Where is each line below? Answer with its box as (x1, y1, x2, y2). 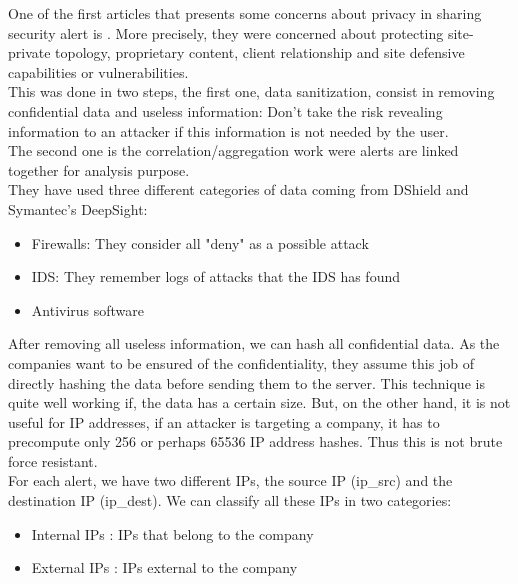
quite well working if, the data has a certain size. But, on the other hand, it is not (8, 392, 511, 413)
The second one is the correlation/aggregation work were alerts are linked (8, 140, 459, 161)
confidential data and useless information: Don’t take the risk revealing (8, 100, 443, 121)
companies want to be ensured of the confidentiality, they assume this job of (8, 352, 474, 373)
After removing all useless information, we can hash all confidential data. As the (8, 333, 500, 354)
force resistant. (8, 450, 98, 471)
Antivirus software (31, 299, 145, 320)
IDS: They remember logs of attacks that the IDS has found (31, 266, 400, 287)
